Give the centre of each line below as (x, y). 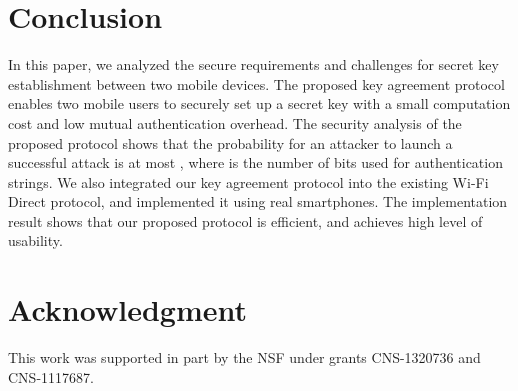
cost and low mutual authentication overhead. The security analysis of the (235, 122)
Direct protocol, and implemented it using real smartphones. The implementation (258, 201)
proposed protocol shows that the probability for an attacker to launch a (230, 142)
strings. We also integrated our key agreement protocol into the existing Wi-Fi (248, 181)
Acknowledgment (127, 309)
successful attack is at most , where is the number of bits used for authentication (255, 162)
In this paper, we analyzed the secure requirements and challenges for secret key (253, 64)
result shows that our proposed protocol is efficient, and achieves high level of (245, 220)
